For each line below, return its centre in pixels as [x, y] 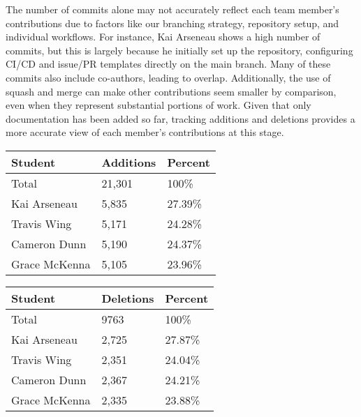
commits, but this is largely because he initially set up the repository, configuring [179, 50]
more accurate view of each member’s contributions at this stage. [145, 132]
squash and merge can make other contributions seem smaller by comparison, [171, 91]
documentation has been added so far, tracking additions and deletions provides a [180, 118]
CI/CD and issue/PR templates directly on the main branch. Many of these [168, 64]
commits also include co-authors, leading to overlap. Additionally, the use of [168, 77]
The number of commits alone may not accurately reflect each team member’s [172, 9]
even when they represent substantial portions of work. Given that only [159, 105]
